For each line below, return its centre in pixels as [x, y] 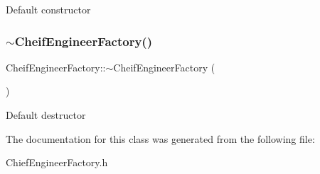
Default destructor [46, 115]
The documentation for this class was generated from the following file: [160, 138]
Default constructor [48, 9]
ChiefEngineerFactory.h [57, 162]
